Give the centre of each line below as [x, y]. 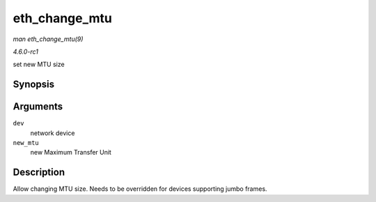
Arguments [38, 107]
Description [39, 172]
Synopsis [34, 85]
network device [53, 133]
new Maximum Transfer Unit [71, 153]
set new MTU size [39, 64]
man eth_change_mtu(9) [48, 39]
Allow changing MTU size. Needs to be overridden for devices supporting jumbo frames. [140, 189]
